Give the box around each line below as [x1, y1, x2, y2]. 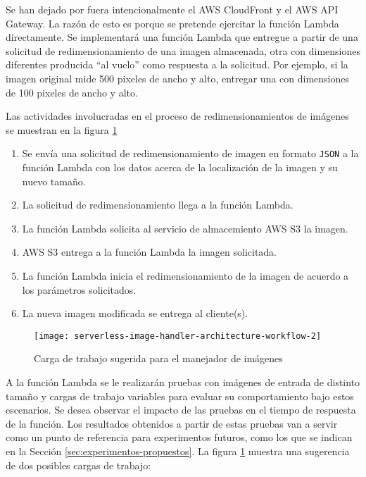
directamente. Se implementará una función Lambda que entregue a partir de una [6, 30, 358, 44]
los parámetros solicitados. [22, 282, 137, 297]
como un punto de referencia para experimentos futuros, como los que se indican [6, 430, 353, 445]
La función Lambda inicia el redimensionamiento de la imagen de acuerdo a [22, 268, 349, 283]
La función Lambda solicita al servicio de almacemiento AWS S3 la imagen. [22, 221, 348, 235]
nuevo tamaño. [22, 173, 86, 188]
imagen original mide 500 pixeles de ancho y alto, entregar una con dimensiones [6, 70, 349, 85]
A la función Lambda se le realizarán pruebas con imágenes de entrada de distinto [6, 375, 360, 389]
